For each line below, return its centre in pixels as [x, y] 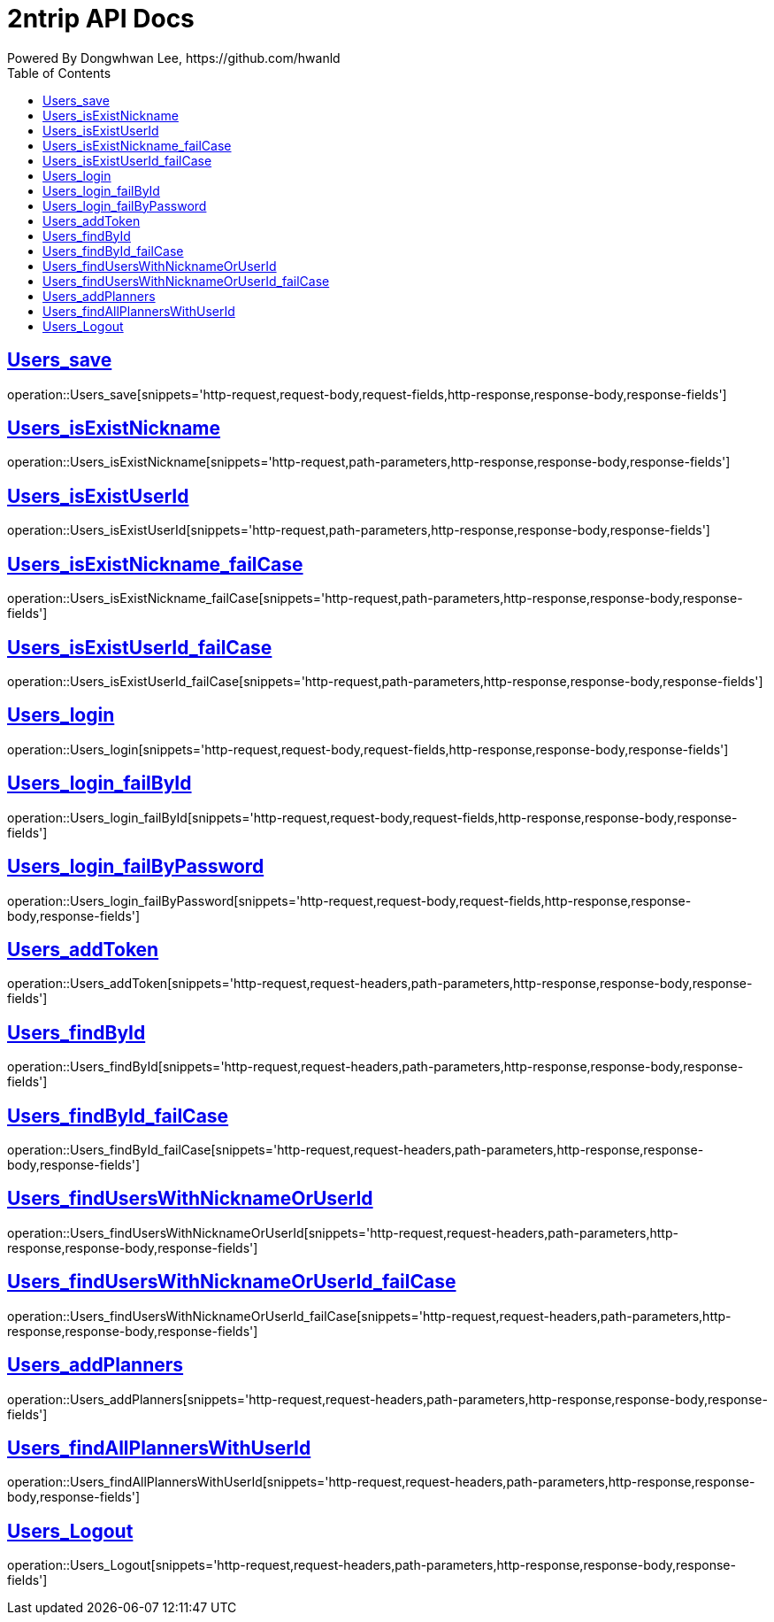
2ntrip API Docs [101, 19]
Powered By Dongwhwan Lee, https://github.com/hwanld [174, 58]
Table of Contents [59, 73]
